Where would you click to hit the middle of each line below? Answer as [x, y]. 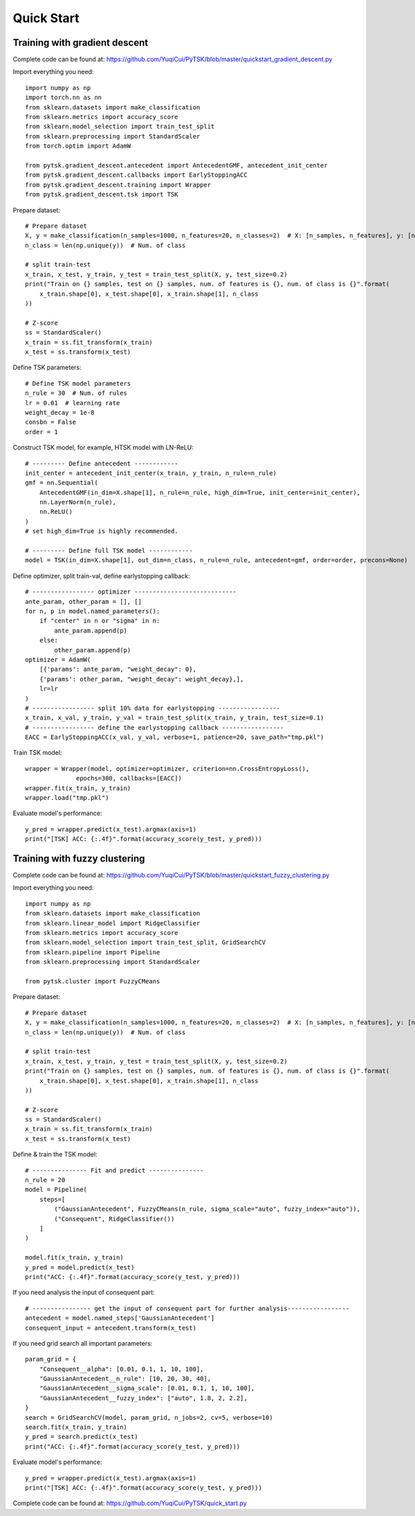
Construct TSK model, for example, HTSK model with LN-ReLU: [103, 447]
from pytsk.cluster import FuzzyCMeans [93, 981]
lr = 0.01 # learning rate [73, 403]
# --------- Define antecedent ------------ [102, 463]
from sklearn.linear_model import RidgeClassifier [113, 923]
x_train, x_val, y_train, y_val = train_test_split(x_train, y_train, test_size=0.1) [175, 718]
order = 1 [41, 432]
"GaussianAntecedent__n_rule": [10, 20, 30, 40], [125, 1379]
